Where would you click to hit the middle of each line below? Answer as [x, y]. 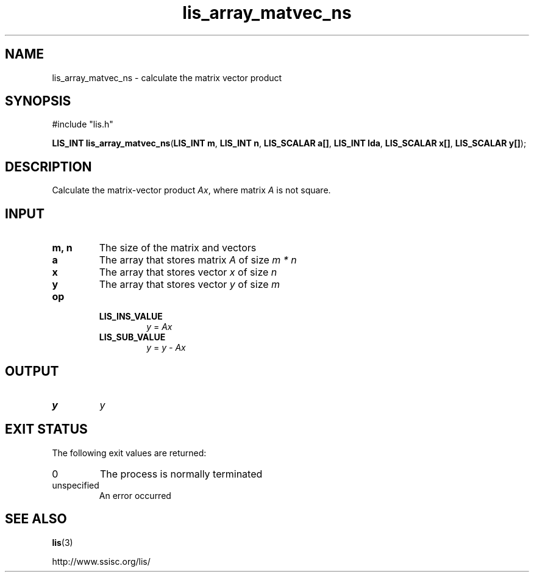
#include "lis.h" [83, 124]
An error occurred [135, 495]
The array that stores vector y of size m [190, 285]
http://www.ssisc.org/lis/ [101, 561]
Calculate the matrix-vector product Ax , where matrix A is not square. [191, 190]
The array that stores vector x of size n [188, 272]
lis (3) [62, 542]
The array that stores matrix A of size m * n [198, 260]
